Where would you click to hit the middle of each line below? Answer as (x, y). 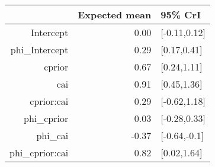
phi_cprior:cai (39, 152)
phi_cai (52, 135)
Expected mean (115, 15)
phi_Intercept (39, 49)
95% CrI (181, 15)
